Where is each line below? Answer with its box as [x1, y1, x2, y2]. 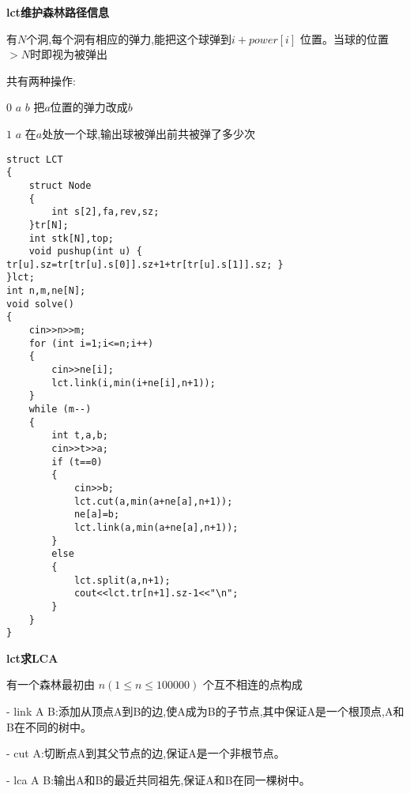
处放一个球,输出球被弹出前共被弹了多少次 [42, 125, 256, 141]
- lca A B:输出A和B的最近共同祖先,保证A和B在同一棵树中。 [6, 771, 310, 787]
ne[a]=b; [73, 509, 120, 521]
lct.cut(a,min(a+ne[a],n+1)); [73, 495, 233, 507]
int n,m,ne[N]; [6, 285, 86, 297]
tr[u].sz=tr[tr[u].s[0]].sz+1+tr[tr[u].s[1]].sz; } [6, 258, 284, 270]
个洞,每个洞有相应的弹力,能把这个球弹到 [26, 30, 232, 47]
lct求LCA [6, 649, 58, 666]
